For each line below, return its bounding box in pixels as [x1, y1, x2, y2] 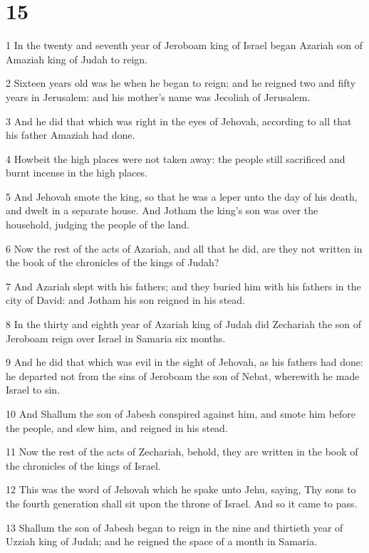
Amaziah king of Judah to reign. [6, 51, 147, 66]
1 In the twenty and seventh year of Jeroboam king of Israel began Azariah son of [6, 38, 363, 53]
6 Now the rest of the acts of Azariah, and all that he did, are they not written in [6, 241, 363, 256]
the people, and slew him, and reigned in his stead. [6, 420, 228, 435]
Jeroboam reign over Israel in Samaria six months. [6, 330, 226, 345]
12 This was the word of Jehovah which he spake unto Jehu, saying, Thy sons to [6, 482, 356, 497]
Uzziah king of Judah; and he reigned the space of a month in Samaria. [6, 534, 318, 549]
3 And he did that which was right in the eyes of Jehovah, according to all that [6, 113, 352, 128]
